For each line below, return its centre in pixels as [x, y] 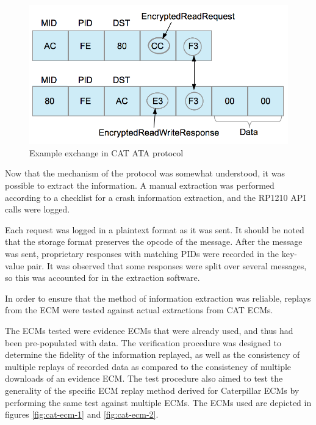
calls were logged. [38, 209]
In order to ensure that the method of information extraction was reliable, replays [158, 298]
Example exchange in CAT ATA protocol [106, 152]
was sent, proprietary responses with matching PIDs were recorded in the [142, 253]
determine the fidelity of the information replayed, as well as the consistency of [153, 354]
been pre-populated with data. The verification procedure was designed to [143, 342]
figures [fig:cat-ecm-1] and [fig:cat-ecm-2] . [82, 414]
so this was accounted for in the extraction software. [102, 278]
